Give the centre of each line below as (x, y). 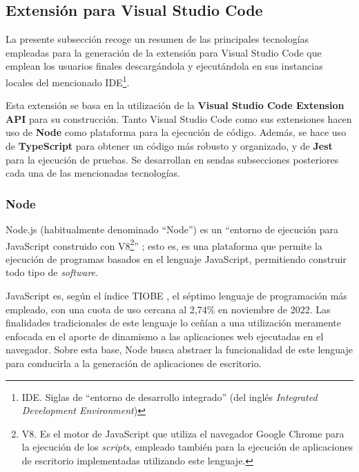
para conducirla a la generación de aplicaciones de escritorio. (134, 363)
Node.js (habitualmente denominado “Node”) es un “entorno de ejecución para (172, 229)
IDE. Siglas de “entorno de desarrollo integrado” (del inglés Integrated (169, 396)
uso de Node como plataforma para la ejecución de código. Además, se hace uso (176, 132)
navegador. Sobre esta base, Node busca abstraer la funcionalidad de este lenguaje (179, 350)
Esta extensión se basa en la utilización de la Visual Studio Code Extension (175, 105)
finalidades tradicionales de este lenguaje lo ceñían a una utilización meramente (174, 323)
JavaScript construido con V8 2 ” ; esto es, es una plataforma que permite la (164, 244)
